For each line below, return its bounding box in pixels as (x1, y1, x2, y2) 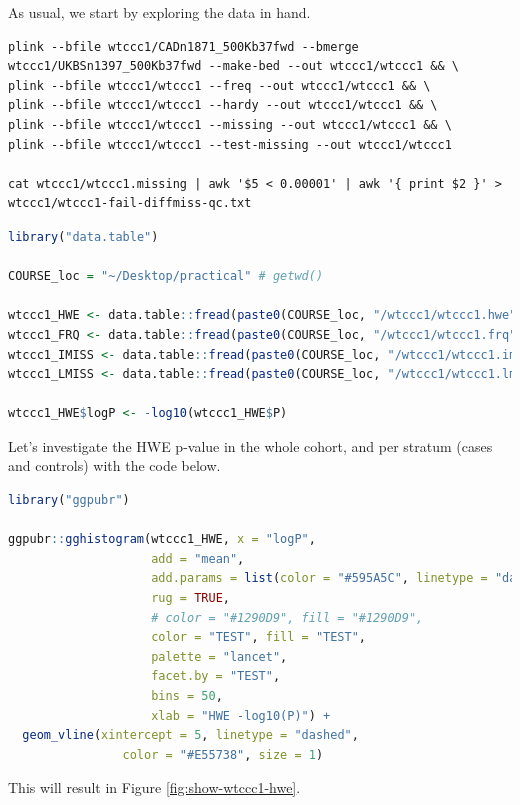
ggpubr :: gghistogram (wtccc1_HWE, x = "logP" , (8, 532, 316, 547)
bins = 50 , (151, 689, 223, 703)
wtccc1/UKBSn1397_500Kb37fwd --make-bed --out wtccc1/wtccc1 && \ (8, 59, 460, 74)
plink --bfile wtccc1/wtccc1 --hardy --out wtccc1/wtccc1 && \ (8, 98, 438, 113)
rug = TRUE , (151, 591, 230, 606)
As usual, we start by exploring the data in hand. (8, 2, 311, 22)
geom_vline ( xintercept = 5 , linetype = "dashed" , (22, 728, 359, 743)
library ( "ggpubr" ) (8, 493, 130, 508)
